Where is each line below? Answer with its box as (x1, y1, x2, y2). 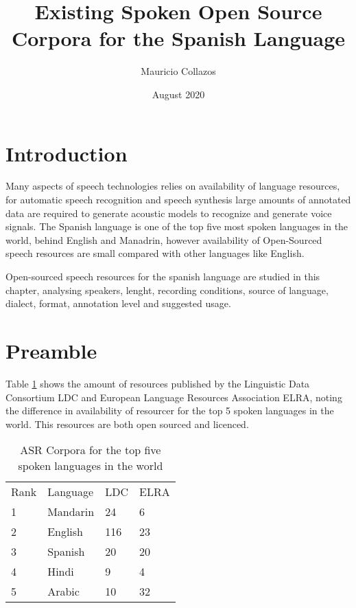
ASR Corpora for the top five (20, 442, 161, 458)
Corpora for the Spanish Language (12, 24, 345, 52)
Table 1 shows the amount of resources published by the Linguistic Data (5, 376, 310, 390)
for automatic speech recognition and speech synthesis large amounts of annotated (5, 192, 351, 207)
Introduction (5, 139, 128, 167)
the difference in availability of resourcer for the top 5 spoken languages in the (5, 403, 334, 418)
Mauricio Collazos (141, 64, 216, 78)
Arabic (47, 583, 80, 600)
